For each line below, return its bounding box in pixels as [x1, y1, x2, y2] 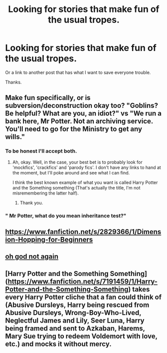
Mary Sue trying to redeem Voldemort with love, [5, 331, 158, 340]
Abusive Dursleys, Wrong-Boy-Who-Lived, [5, 308, 142, 317]
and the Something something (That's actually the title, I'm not [12, 184, 141, 190]
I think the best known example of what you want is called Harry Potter [12, 179, 158, 185]
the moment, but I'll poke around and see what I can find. [12, 169, 130, 175]
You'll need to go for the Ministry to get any [5, 125, 143, 133]
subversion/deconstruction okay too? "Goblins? [5, 101, 159, 110]
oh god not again [5, 252, 59, 261]
